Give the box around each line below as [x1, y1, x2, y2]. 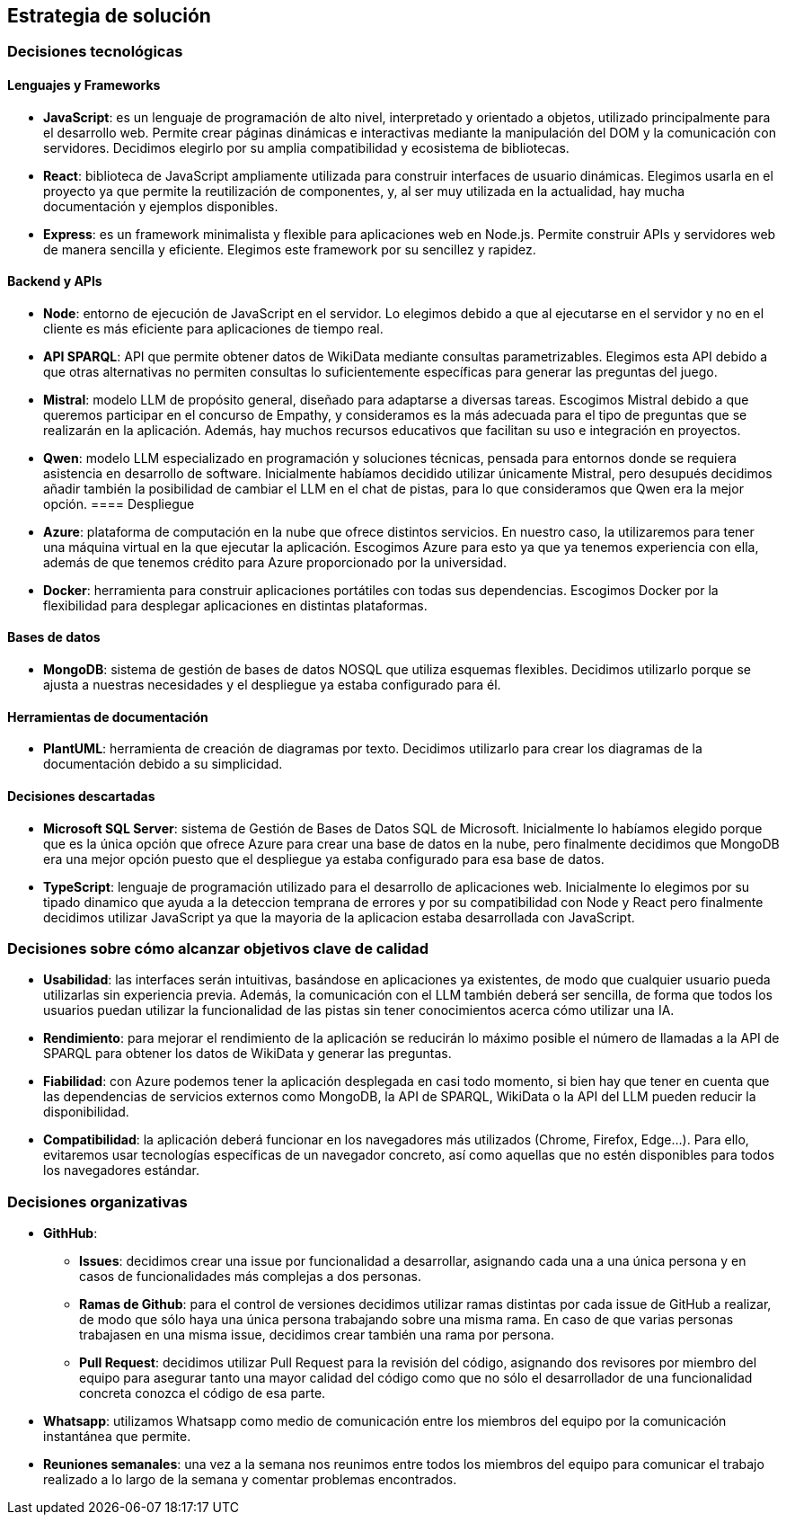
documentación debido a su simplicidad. [43, 756, 283, 772]
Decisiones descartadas [7, 788, 155, 804]
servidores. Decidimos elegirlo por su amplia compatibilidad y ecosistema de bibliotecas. [43, 139, 570, 156]
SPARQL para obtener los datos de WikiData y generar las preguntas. [43, 1046, 452, 1062]
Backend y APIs [7, 273, 102, 289]
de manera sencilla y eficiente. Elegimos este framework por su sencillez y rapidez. [43, 241, 536, 257]
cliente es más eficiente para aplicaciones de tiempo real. [43, 320, 384, 336]
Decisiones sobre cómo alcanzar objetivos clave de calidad [7, 939, 429, 957]
